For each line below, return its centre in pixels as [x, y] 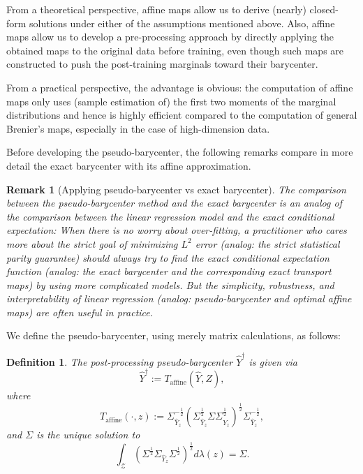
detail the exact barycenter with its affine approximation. [129, 165]
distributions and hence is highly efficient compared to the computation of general [182, 115]
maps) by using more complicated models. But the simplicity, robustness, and [170, 284]
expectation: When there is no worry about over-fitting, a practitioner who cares [177, 230]
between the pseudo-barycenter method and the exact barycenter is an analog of [174, 203]
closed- [324, 9]
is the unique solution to [88, 435]
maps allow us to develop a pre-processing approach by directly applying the [170, 37]
